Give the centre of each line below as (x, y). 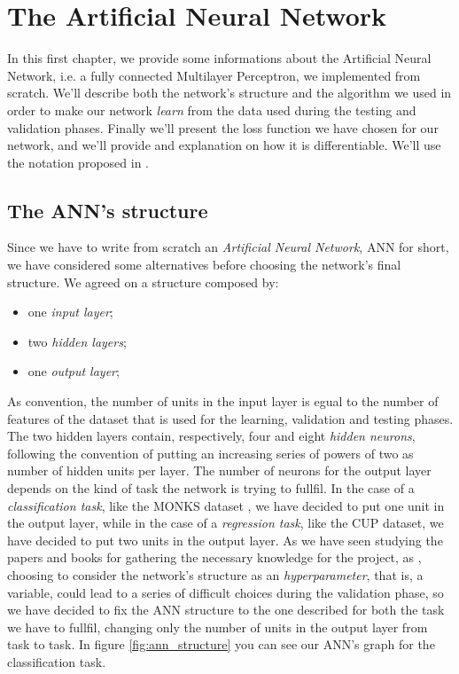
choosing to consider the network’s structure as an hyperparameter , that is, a (215, 574)
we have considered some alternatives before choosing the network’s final (204, 265)
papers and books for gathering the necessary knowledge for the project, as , (214, 557)
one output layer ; (74, 371)
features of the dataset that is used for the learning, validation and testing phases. (230, 418)
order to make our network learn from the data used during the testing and (212, 110)
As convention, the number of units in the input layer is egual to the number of (223, 401)
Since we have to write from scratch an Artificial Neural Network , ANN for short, (228, 247)
